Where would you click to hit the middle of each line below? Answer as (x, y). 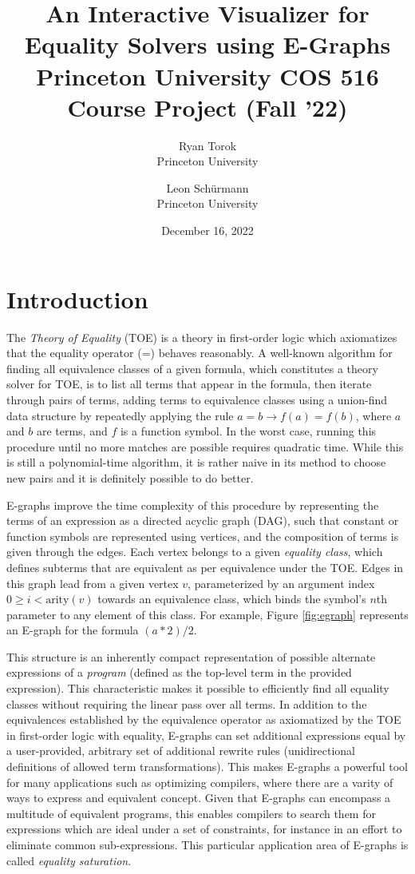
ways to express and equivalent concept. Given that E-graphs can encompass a (199, 798)
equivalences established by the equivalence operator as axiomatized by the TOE (204, 719)
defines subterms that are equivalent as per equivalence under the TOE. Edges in (205, 567)
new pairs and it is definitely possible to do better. (130, 477)
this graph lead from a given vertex (93, 583)
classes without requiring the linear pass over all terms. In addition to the (187, 703)
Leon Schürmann (207, 187)
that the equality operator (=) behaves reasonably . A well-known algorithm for (200, 353)
